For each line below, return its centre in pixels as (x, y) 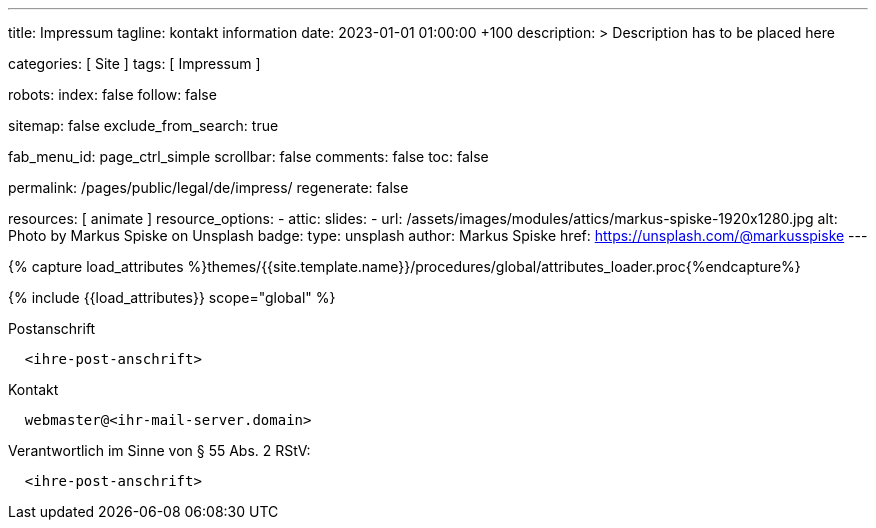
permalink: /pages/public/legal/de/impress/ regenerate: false (208, 187)
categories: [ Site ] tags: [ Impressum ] (134, 63)
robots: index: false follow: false (112, 94)
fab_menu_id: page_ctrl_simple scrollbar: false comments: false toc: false (248, 156)
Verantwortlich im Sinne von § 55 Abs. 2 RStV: (159, 450)
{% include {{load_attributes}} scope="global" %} (172, 297)
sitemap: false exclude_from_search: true (143, 125)
